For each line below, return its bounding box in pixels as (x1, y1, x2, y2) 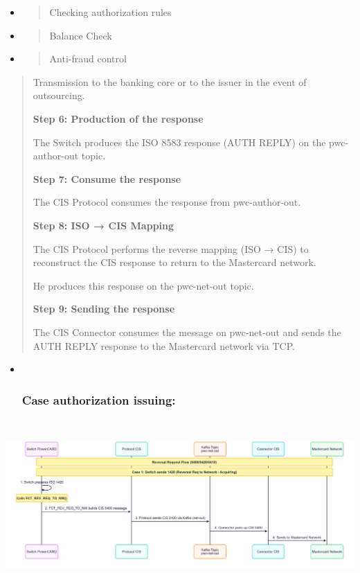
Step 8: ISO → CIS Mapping (33, 218, 174, 232)
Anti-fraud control (49, 51, 127, 66)
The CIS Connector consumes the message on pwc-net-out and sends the (33, 324, 341, 339)
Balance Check (49, 28, 112, 42)
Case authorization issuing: (21, 391, 176, 408)
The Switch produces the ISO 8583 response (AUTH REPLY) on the (33, 134, 326, 149)
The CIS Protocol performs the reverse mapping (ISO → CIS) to (33, 241, 309, 256)
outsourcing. (33, 88, 85, 103)
